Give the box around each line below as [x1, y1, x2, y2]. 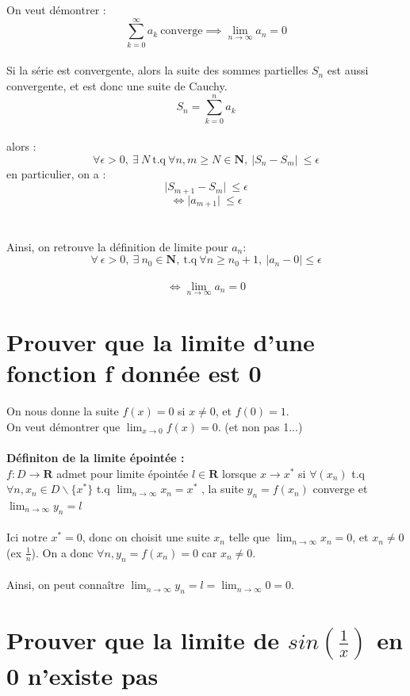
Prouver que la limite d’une [6, 326, 315, 358]
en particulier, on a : [6, 165, 106, 182]
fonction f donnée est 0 [6, 357, 262, 389]
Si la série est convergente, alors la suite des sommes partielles [6, 62, 308, 78]
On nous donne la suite [6, 403, 119, 419]
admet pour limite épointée [56, 465, 189, 481]
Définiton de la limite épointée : [6, 449, 185, 465]
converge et [312, 480, 368, 497]
